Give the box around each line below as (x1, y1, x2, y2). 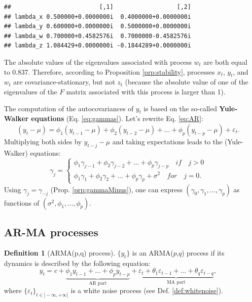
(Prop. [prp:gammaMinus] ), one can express (50, 184, 183, 194)
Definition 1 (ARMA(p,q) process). (4, 247, 115, 258)
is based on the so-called (144, 103, 217, 113)
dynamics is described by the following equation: (4, 258, 151, 268)
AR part (89, 280, 107, 286)
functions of (4, 197, 39, 208)
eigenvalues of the (4, 86, 57, 96)
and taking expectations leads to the (112, 136, 222, 146)
